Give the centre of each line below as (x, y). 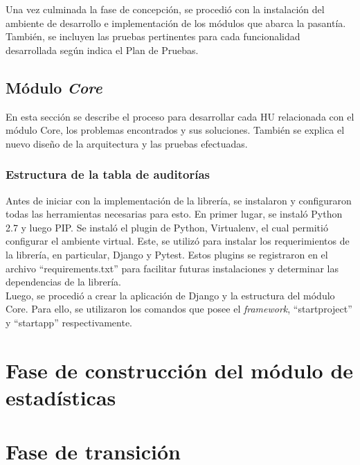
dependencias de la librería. (64, 282)
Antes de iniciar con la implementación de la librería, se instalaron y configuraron (179, 200)
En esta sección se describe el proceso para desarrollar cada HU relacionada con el (180, 116)
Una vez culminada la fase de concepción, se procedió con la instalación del (165, 9)
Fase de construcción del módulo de (180, 370)
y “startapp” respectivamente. (69, 322)
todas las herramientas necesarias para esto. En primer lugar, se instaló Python (174, 214)
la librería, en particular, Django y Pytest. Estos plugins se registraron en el (167, 254)
